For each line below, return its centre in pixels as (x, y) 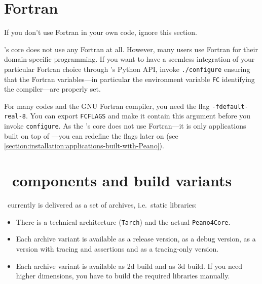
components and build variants (122, 180)
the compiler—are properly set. (52, 89)
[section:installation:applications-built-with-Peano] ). (84, 146)
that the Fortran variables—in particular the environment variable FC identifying (129, 79)
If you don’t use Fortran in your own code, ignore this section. (101, 32)
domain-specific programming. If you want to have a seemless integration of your (129, 59)
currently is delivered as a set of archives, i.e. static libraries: (102, 205)
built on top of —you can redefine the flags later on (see (91, 135)
